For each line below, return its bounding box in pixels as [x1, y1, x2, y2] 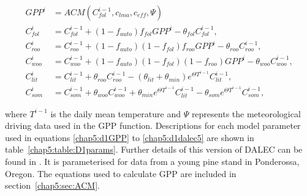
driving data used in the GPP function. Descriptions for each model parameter [5, 119, 301, 132]
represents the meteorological [191, 107, 301, 120]
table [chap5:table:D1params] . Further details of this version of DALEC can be [5, 143, 303, 156]
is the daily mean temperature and [50, 107, 181, 120]
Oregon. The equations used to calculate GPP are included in [5, 167, 237, 180]
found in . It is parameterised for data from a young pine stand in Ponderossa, [5, 155, 300, 168]
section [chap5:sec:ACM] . [5, 179, 100, 192]
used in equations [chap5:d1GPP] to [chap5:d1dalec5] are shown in [5, 131, 254, 143]
